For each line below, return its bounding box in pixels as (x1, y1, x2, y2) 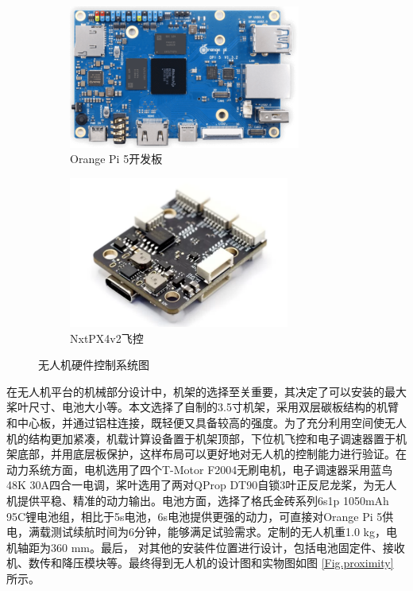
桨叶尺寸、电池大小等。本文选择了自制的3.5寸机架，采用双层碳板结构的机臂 (6, 399, 399, 415)
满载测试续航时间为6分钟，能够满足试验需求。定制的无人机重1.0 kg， (28, 523, 386, 540)
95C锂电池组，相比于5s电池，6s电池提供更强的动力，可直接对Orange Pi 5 (6, 507, 383, 524)
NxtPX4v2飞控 (70, 329, 144, 346)
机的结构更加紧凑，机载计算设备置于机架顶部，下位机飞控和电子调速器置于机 (6, 430, 407, 446)
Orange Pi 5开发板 (70, 150, 163, 167)
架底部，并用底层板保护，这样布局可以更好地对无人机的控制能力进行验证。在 (6, 445, 407, 462)
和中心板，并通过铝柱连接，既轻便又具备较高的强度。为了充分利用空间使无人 (6, 414, 407, 430)
